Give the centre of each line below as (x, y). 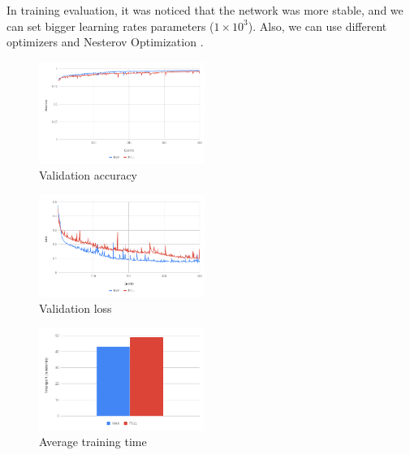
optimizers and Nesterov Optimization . (105, 42)
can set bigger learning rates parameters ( (110, 26)
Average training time (93, 442)
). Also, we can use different (317, 26)
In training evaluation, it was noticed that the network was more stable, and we (205, 10)
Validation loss (76, 308)
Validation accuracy (88, 175)
